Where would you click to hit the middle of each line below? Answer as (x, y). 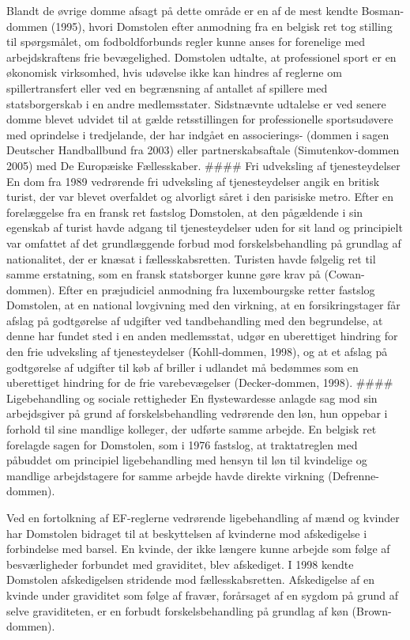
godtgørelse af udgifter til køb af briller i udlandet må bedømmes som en (182, 367)
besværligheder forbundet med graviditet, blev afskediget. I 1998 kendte (180, 564)
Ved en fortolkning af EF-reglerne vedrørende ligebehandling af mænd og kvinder (203, 517)
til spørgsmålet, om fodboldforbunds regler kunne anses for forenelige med (186, 42)
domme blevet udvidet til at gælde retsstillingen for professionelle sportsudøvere (200, 119)
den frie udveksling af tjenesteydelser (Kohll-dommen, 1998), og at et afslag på (197, 352)
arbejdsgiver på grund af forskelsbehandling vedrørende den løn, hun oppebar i (197, 413)
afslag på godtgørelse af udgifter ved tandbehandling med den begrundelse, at (195, 320)
